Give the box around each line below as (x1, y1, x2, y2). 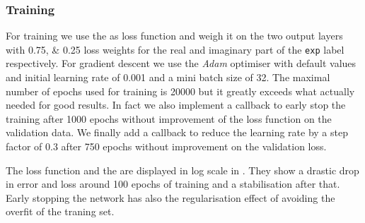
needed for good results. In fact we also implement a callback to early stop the (6, 97, 346, 112)
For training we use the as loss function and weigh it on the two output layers (6, 28, 343, 43)
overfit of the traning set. (6, 204, 115, 219)
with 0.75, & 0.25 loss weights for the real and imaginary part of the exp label (6, 42, 344, 56)
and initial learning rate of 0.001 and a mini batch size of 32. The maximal (6, 70, 330, 85)
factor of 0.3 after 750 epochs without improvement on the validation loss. (6, 139, 327, 154)
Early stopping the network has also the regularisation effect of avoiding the (6, 190, 335, 205)
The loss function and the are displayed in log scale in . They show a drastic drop (6, 162, 359, 177)
